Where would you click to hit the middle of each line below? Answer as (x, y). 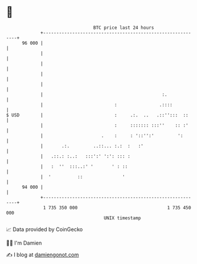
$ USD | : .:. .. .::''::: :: (97, 115)
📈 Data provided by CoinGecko (45, 229)
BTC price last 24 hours (124, 28)
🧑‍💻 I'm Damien (24, 243)
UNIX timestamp (122, 218)
